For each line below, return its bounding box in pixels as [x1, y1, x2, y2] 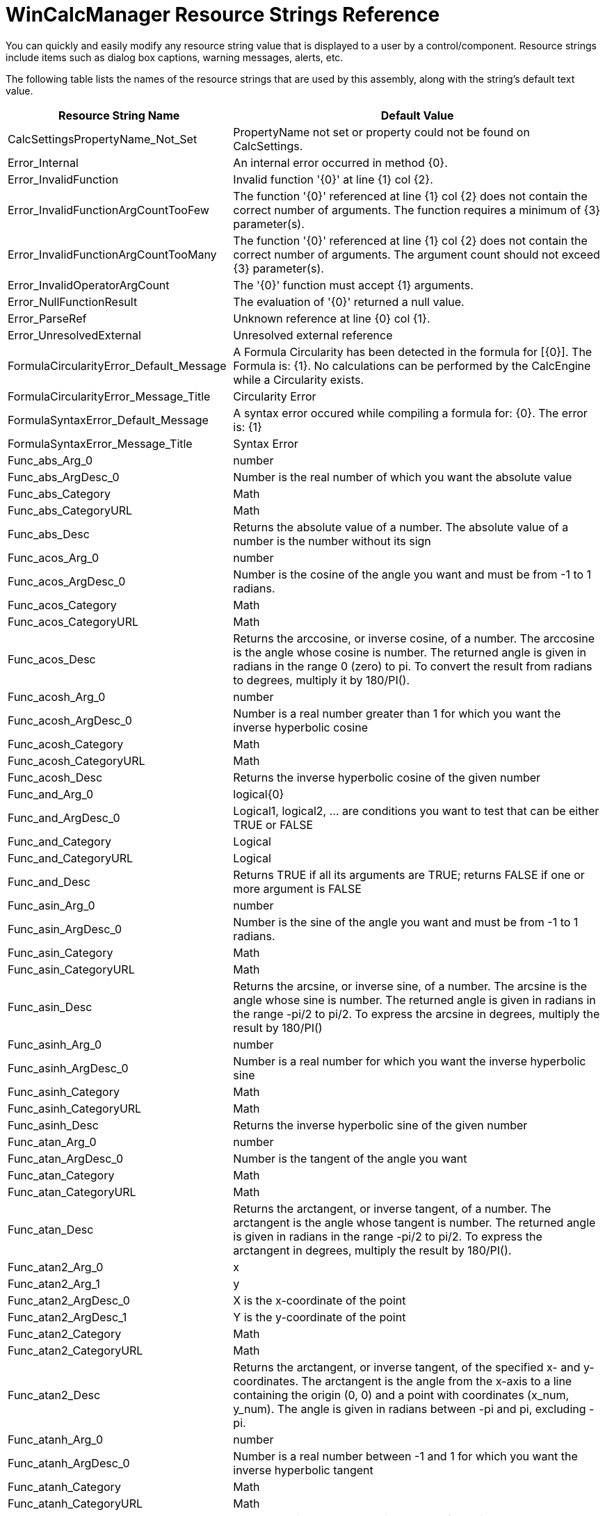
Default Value [380, 108, 454, 122]
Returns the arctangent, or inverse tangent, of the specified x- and [233, 1360, 581, 1374]
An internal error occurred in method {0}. [233, 155, 448, 170]
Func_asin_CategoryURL [8, 962, 135, 976]
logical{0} [233, 787, 284, 801]
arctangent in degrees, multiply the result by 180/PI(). [233, 1243, 512, 1257]
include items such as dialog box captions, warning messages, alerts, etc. [6, 51, 344, 63]
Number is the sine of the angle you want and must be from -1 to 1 [233, 914, 579, 929]
